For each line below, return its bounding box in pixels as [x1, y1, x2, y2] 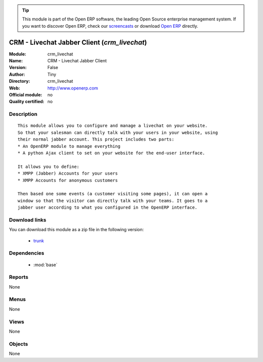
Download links [9, 217, 46, 223]
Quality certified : [9, 99, 45, 105]
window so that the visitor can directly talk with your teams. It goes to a [18, 198, 208, 203]
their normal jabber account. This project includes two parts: [18, 137, 175, 142]
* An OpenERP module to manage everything [18, 144, 121, 149]
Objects [9, 341, 28, 347]
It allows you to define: [18, 163, 80, 169]
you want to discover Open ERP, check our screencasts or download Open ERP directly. [22, 23, 198, 29]
